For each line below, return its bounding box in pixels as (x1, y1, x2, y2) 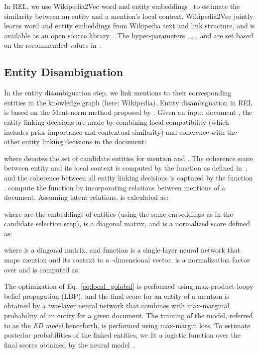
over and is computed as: (4, 264, 80, 274)
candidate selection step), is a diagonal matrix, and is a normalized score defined (4, 218, 250, 229)
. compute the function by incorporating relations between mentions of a (4, 182, 226, 192)
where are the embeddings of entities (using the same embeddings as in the (4, 208, 233, 219)
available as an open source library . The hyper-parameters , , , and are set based (4, 30, 254, 40)
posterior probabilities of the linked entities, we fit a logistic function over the (4, 330, 241, 340)
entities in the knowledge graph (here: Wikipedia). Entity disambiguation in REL (4, 97, 253, 107)
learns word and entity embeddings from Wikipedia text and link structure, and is (4, 20, 255, 31)
